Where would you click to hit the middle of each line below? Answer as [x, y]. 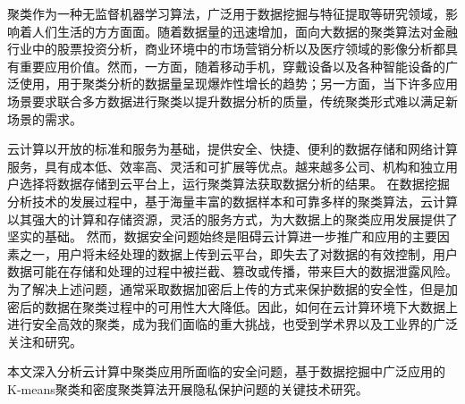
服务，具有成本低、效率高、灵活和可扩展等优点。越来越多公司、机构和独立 [226, 166]
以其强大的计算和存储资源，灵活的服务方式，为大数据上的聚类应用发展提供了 [232, 219]
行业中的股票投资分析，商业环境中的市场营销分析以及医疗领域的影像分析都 [226, 49]
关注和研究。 [45, 341]
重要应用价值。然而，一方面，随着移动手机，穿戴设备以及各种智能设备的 [232, 66]
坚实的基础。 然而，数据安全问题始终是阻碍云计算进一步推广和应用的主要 [222, 236]
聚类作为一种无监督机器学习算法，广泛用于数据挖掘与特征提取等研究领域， [226, 13]
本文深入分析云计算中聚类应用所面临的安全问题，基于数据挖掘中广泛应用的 [226, 371]
